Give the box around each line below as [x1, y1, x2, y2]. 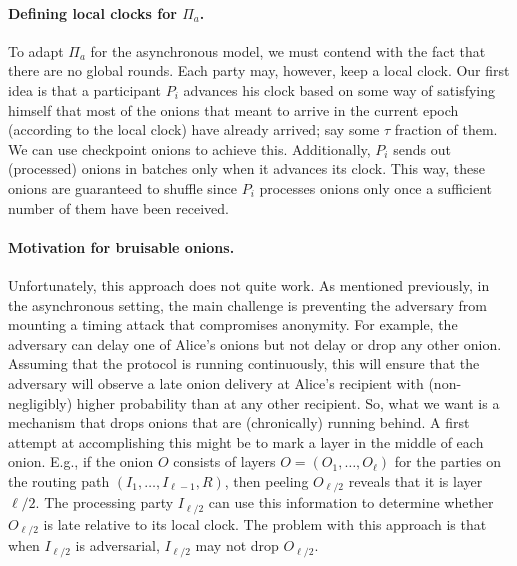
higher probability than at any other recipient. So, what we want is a [76, 392, 500, 413]
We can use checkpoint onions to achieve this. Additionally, [8, 138, 371, 159]
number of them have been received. [8, 197, 229, 218]
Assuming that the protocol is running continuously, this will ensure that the [8, 353, 480, 374]
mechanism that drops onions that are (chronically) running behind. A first [8, 412, 470, 433]
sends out [393, 138, 451, 159]
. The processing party [35, 492, 174, 513]
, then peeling [224, 470, 309, 491]
